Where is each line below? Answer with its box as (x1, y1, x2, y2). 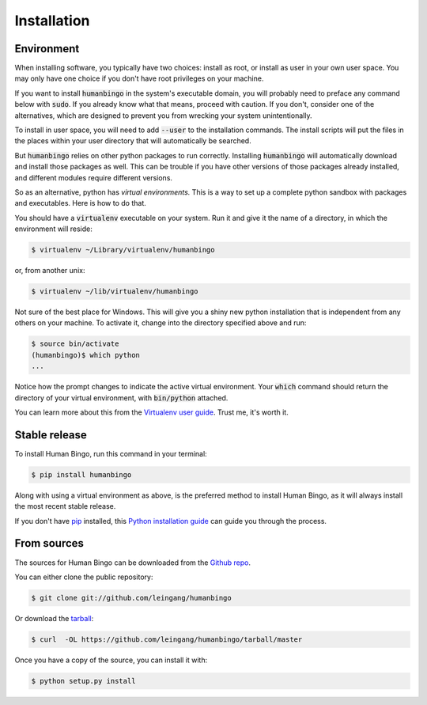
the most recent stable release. (14, 502, 116, 511)
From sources (14, 536, 85, 550)
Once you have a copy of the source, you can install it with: (14, 655, 208, 665)
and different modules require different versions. (14, 172, 173, 182)
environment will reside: (14, 224, 93, 233)
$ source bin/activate (31, 339, 119, 348)
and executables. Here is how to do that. (14, 199, 146, 208)
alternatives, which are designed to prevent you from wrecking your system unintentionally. (14, 111, 312, 120)
